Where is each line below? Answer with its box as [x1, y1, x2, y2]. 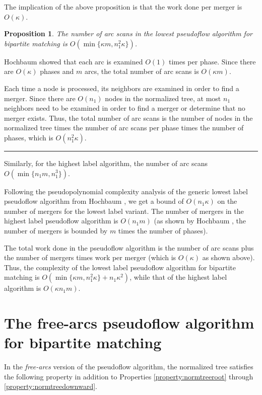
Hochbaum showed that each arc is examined [4, 56, 143, 66]
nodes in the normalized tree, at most [105, 93, 221, 103]
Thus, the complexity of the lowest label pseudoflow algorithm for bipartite [4, 262, 236, 272]
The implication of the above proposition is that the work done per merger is [4, 2, 242, 12]
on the [217, 196, 237, 206]
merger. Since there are [4, 93, 76, 103]
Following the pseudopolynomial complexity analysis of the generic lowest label [4, 186, 248, 196]
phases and [40, 66, 74, 76]
